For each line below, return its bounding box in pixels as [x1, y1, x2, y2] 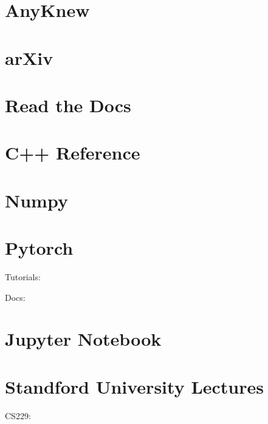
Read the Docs [5, 92, 131, 117]
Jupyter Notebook [5, 326, 162, 351]
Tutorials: [5, 271, 41, 283]
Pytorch [5, 235, 74, 260]
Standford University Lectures [5, 374, 264, 399]
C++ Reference [5, 140, 140, 165]
